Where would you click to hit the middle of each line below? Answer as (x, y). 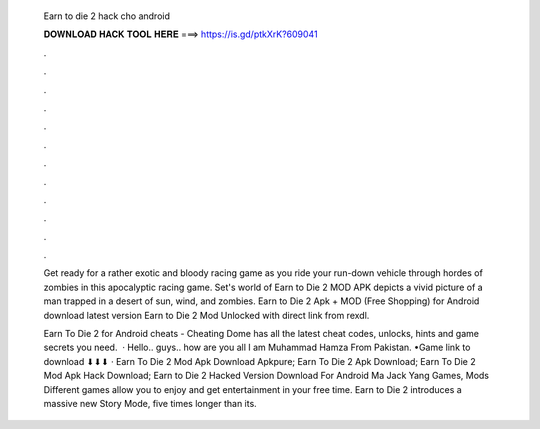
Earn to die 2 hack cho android (106, 16)
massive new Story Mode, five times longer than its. (150, 403)
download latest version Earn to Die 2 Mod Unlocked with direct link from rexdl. (206, 315)
